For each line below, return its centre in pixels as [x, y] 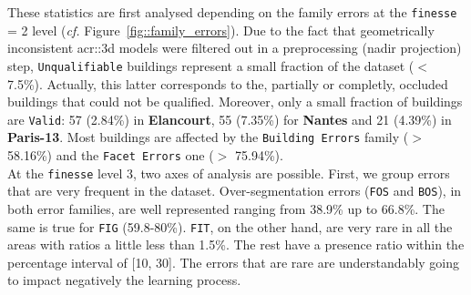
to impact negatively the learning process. [124, 280]
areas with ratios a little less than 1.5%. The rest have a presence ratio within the [236, 244]
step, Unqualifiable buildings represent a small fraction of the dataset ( [211, 65]
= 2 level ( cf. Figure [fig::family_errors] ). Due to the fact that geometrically [221, 30]
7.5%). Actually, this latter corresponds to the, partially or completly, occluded [228, 83]
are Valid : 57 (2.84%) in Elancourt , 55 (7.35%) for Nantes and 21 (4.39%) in [230, 119]
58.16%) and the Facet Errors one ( [111, 155]
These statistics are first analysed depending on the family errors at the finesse [232, 12]
